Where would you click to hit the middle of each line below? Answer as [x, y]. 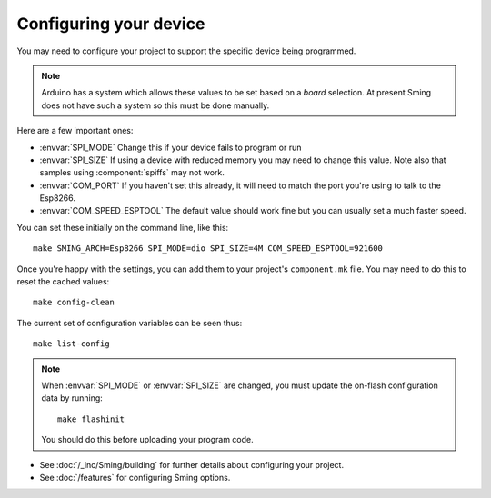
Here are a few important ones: [75, 131]
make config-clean [74, 303]
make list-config [71, 344]
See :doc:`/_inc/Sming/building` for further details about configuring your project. [192, 464]
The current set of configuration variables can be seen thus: [130, 323]
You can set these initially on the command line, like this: [123, 227]
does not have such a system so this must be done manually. [155, 105]
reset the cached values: [63, 282]
